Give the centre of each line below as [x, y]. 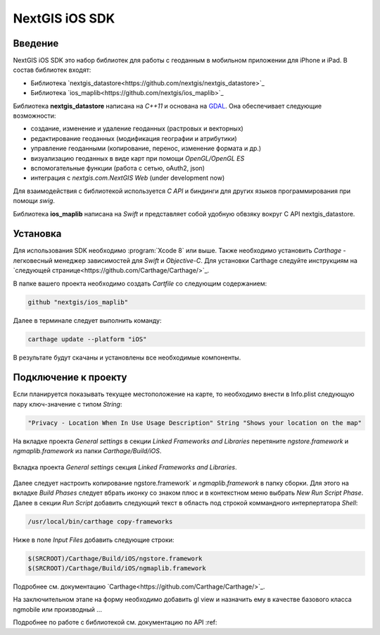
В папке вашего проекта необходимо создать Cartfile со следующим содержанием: [140, 283]
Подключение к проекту [70, 377]
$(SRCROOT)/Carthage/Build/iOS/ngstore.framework [115, 558]
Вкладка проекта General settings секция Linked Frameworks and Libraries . [125, 467]
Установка [37, 234]
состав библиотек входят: [52, 70]
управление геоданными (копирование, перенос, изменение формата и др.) [146, 149]
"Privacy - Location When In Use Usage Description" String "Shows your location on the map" [195, 423]
